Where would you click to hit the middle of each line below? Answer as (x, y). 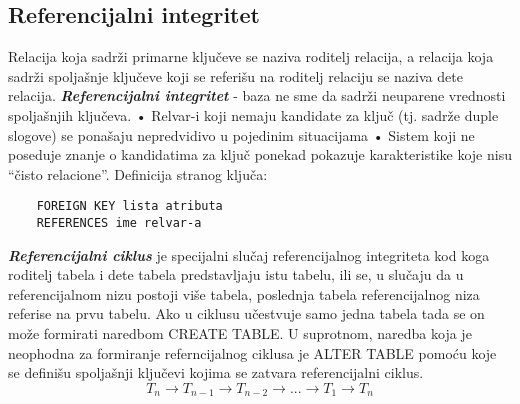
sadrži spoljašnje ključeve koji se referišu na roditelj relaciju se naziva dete (235, 75)
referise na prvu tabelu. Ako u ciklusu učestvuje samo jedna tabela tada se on (246, 313)
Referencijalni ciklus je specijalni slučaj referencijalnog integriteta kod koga (249, 254)
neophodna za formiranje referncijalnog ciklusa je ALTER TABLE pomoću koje (252, 352)
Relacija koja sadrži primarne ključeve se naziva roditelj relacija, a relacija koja (251, 56)
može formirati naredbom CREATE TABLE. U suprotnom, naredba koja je (240, 333)
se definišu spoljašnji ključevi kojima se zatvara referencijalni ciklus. (216, 372)
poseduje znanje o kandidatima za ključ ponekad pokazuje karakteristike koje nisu (260, 154)
